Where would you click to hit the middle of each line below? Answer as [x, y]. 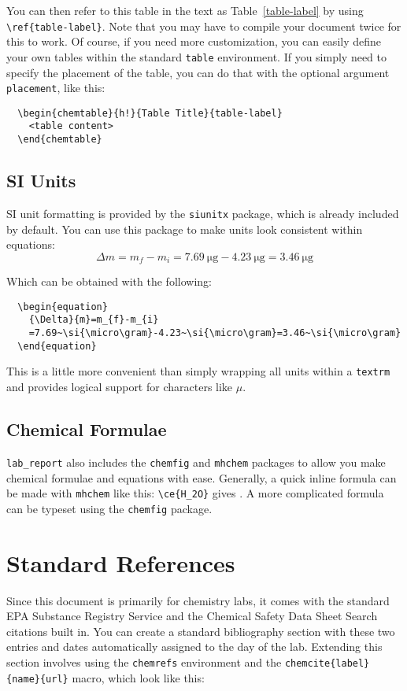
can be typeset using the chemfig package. [109, 508]
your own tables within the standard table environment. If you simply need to [197, 56]
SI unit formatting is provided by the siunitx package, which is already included [203, 213]
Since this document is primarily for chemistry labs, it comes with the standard [198, 600]
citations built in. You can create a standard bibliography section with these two [201, 631]
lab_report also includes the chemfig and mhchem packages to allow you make [196, 462]
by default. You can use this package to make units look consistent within [185, 229]
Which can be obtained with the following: [109, 281]
